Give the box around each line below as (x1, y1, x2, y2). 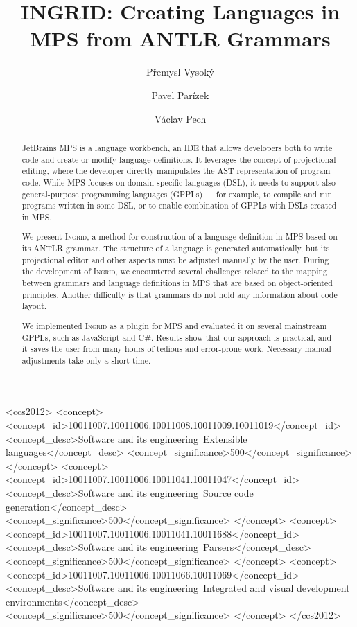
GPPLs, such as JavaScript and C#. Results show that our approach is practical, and (21, 331, 332, 343)
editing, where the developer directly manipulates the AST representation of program (21, 165, 331, 177)
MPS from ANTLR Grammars (30, 24, 331, 53)
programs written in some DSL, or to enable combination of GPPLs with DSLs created (21, 200, 337, 211)
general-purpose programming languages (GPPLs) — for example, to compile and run (21, 188, 333, 200)
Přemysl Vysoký (146, 64, 214, 79)
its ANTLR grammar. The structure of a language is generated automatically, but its (21, 242, 330, 254)
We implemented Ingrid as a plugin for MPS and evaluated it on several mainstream (21, 319, 327, 331)
